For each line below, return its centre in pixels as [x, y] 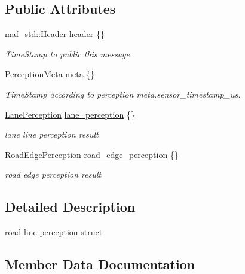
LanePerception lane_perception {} [70, 114]
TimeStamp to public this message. [69, 54]
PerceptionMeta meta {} [50, 74]
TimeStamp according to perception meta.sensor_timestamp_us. [123, 94]
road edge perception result [53, 174]
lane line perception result [52, 134]
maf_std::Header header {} [55, 34]
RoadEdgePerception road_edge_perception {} [92, 154]
